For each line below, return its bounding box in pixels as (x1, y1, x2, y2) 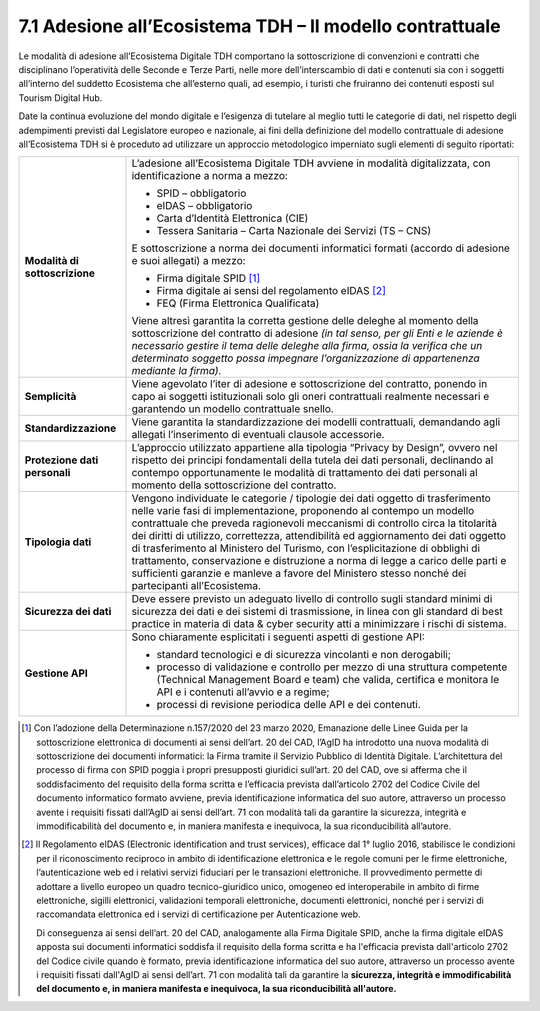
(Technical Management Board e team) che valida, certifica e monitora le (156, 673, 500, 687)
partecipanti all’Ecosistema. (131, 579, 262, 593)
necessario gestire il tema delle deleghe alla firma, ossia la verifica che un (131, 339, 483, 353)
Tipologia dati (24, 535, 92, 549)
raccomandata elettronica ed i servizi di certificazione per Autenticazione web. (36, 908, 361, 920)
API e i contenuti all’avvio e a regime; (156, 685, 330, 699)
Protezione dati (24, 453, 99, 467)
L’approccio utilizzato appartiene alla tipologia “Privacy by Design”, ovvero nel (131, 441, 498, 455)
